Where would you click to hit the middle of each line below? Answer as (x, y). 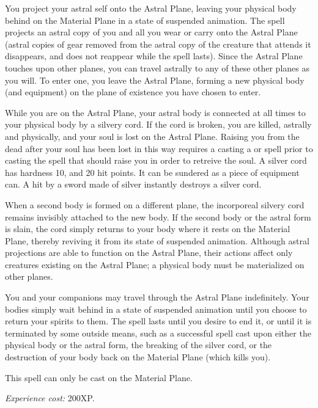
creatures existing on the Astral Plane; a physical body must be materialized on (155, 264)
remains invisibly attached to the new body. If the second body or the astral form (158, 217)
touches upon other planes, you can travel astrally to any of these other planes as (157, 67)
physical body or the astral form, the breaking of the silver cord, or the (139, 345)
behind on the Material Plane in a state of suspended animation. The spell (145, 20)
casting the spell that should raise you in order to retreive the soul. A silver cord (156, 160)
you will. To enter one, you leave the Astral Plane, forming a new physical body (155, 80)
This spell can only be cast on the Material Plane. (99, 377)
